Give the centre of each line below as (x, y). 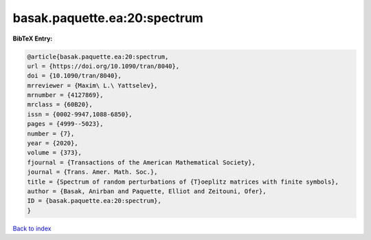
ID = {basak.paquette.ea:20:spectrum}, (94, 201)
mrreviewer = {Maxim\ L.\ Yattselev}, (92, 85)
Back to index (32, 228)
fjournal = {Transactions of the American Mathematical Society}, (141, 162)
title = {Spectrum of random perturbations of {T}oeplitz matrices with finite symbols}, (183, 182)
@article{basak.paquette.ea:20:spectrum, (98, 56)
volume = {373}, (55, 153)
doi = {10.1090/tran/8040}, (74, 76)
